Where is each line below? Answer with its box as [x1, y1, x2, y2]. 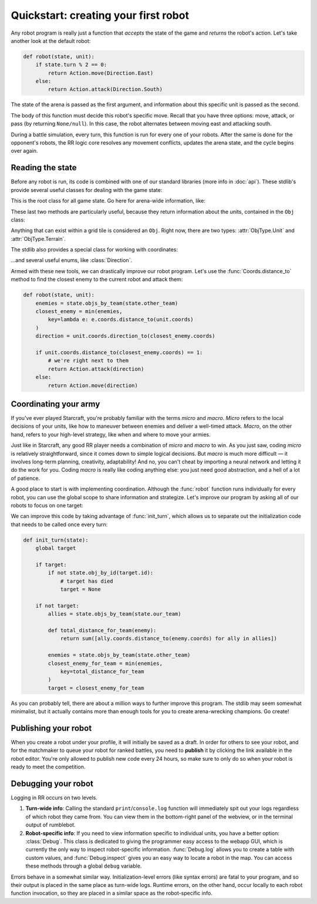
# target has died [60, 577, 114, 584]
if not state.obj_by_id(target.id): [48, 570, 154, 576]
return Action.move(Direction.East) [48, 69, 154, 76]
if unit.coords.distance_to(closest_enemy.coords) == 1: [35, 349, 203, 355]
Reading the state [11, 163, 77, 173]
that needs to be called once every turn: [11, 520, 108, 528]
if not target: [35, 602, 79, 609]
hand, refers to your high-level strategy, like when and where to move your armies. [11, 431, 211, 438]
